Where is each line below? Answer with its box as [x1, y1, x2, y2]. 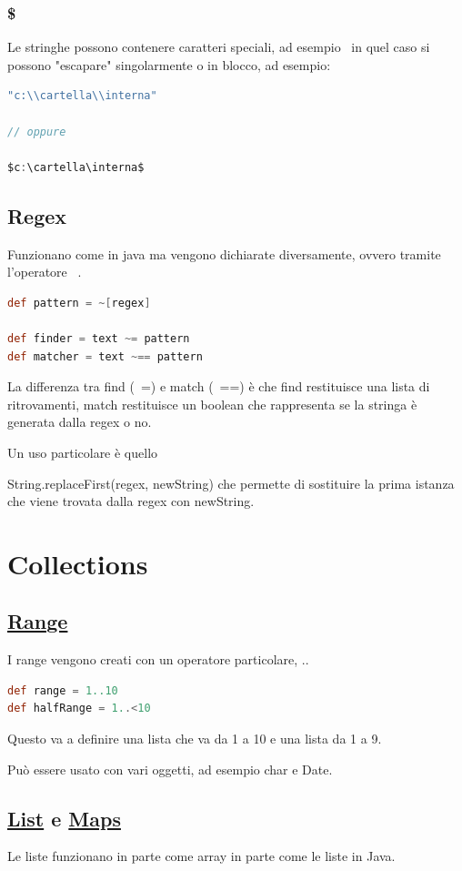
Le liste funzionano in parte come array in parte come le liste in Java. [7, 846, 396, 866]
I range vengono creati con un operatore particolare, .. [7, 650, 309, 669]
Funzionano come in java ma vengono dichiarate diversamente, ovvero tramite [7, 244, 441, 263]
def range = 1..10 [7, 684, 118, 697]
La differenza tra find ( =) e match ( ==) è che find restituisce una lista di [7, 377, 430, 396]
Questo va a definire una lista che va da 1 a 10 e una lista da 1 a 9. [7, 729, 382, 748]
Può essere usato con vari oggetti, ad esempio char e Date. [7, 759, 333, 778]
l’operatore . [7, 262, 82, 281]
